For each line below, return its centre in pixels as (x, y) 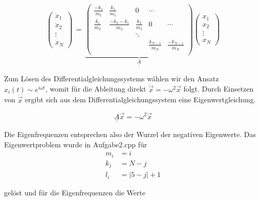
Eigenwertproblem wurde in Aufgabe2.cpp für (76, 144)
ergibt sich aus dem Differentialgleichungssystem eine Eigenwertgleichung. (140, 99)
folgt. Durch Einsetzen (219, 89)
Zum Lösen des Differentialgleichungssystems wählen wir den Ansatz (112, 78)
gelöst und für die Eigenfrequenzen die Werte (75, 193)
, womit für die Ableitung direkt (96, 89)
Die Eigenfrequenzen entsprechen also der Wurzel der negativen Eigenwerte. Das (130, 134)
